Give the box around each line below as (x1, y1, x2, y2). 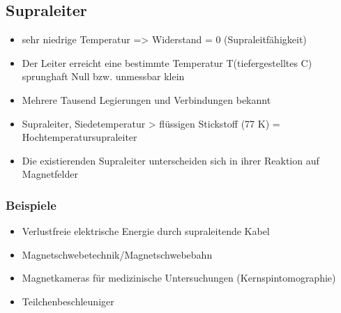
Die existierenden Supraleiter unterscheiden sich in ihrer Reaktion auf (22, 153, 319, 167)
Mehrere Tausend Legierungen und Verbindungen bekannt (22, 92, 271, 107)
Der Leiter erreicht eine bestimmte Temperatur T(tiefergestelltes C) (22, 55, 312, 70)
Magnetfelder (22, 167, 78, 181)
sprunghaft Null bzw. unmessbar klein (22, 69, 185, 84)
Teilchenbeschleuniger (22, 293, 114, 308)
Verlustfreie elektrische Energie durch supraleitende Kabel (22, 224, 270, 238)
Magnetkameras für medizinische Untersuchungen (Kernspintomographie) (22, 270, 336, 285)
